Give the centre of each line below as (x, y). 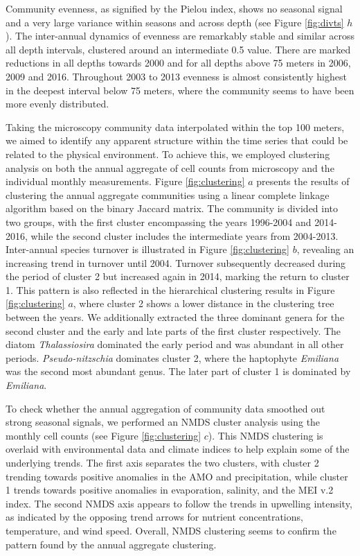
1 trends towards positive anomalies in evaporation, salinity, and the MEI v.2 (170, 490)
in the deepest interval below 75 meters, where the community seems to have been (180, 90)
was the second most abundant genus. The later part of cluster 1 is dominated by (178, 371)
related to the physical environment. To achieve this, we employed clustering (168, 154)
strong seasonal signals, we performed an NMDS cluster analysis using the (163, 422)
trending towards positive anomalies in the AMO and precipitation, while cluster (177, 476)
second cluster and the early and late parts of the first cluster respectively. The (173, 330)
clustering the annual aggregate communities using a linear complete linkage (168, 194)
